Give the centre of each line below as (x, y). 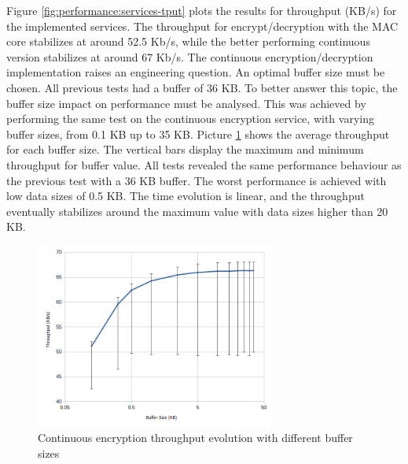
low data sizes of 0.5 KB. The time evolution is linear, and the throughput (186, 196)
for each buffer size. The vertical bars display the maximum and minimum (185, 149)
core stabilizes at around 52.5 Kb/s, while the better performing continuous (188, 41)
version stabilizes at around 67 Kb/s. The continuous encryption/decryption (190, 56)
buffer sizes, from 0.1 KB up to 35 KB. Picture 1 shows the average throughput (198, 134)
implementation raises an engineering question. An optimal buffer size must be (196, 72)
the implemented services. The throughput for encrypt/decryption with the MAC (202, 26)
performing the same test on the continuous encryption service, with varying (190, 119)
